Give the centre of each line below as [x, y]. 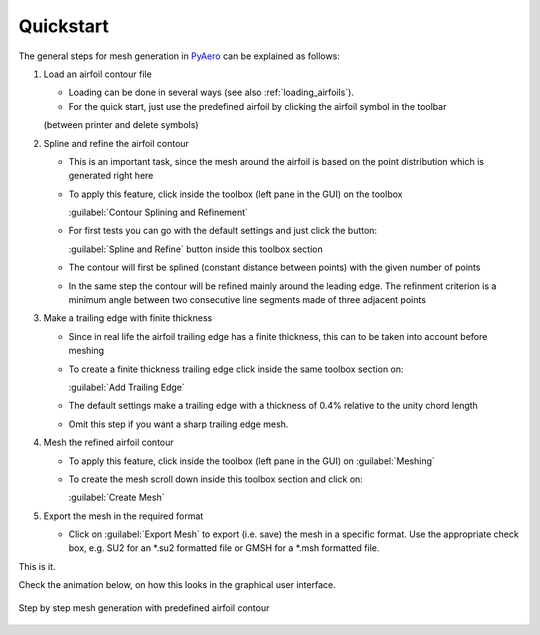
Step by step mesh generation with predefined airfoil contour [144, 607]
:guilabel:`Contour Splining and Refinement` [158, 212]
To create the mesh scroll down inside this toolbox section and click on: [216, 479]
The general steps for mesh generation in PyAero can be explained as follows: [179, 56]
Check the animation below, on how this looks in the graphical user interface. [177, 585]
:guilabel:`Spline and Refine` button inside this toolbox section [196, 249]
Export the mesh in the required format [123, 516]
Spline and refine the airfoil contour [116, 143]
